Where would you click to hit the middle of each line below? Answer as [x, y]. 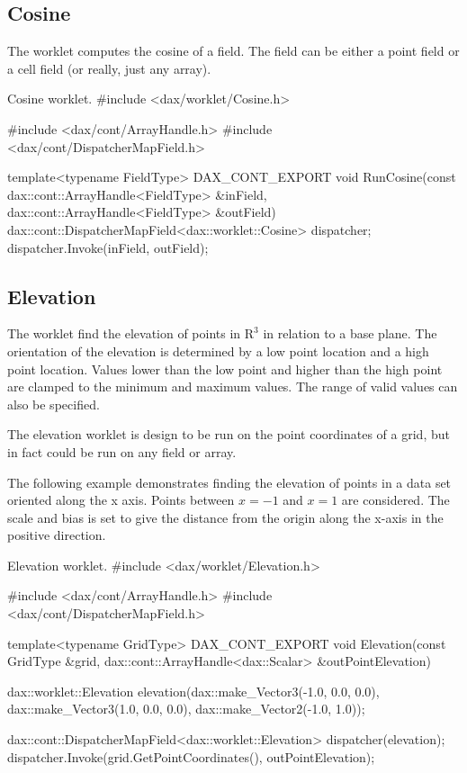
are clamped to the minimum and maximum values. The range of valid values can [233, 386]
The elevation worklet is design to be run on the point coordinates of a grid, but [229, 434]
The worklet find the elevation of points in [124, 333]
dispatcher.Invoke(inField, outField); [108, 247]
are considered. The [395, 500]
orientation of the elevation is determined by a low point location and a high [218, 351]
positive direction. [57, 535]
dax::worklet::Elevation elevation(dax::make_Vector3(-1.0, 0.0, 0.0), [193, 691]
